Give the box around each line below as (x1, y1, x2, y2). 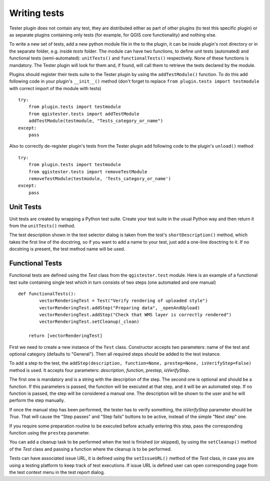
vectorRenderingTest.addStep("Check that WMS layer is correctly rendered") (39, 312, 232, 318)
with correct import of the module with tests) (9, 85, 101, 91)
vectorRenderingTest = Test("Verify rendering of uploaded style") (39, 298, 208, 304)
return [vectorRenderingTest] (28, 333, 102, 339)
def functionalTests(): (18, 291, 76, 296)
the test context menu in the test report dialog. (9, 469, 105, 475)
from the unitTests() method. (9, 223, 75, 229)
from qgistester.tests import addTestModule (28, 111, 139, 117)
